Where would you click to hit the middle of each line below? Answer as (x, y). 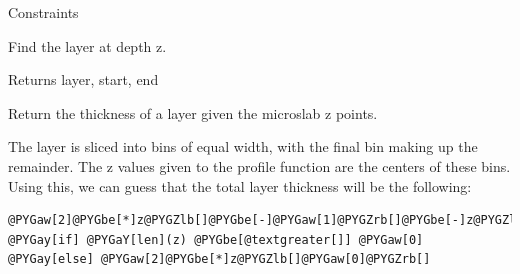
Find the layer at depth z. (87, 45)
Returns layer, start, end (83, 79)
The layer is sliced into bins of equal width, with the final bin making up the (243, 146)
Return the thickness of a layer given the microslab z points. (193, 112)
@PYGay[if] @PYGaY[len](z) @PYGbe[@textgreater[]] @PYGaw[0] (216, 239)
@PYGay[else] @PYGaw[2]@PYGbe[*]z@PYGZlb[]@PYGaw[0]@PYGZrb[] (219, 259)
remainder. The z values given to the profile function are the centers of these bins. (259, 165)
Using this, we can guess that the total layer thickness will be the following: (240, 185)
